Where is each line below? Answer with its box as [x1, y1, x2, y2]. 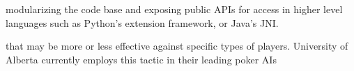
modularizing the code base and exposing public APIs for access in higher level [6, 2, 343, 16]
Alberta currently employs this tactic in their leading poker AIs [6, 52, 277, 66]
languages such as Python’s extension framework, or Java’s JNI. [6, 15, 279, 30]
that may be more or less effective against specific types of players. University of [6, 39, 348, 53]
